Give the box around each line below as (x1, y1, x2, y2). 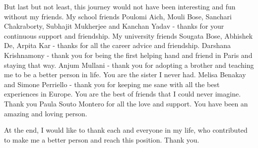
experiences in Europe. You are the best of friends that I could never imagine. (4, 89, 241, 99)
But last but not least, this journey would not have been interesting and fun (4, 1, 236, 11)
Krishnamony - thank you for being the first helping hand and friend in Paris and (4, 49, 253, 60)
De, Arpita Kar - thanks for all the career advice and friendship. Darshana (4, 40, 231, 50)
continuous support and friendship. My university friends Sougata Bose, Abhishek (4, 30, 253, 41)
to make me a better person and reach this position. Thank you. (4, 134, 199, 145)
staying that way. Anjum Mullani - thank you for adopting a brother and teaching (4, 59, 254, 70)
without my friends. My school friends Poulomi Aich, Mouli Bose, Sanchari (4, 11, 232, 21)
